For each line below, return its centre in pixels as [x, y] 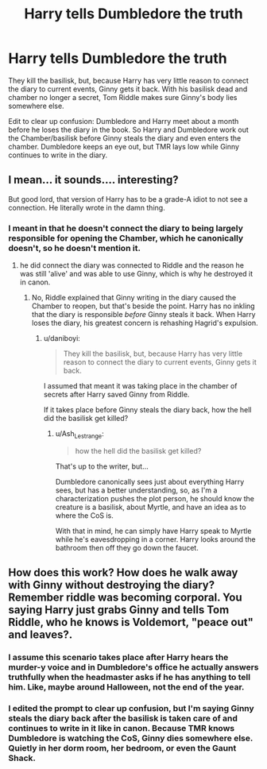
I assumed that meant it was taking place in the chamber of [140, 386]
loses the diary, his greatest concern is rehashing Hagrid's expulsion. [145, 323]
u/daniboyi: [62, 338]
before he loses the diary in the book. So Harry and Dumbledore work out [128, 129]
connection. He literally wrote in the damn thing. [87, 207]
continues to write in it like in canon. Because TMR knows [122, 728]
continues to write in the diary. [58, 155]
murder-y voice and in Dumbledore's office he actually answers [133, 667]
